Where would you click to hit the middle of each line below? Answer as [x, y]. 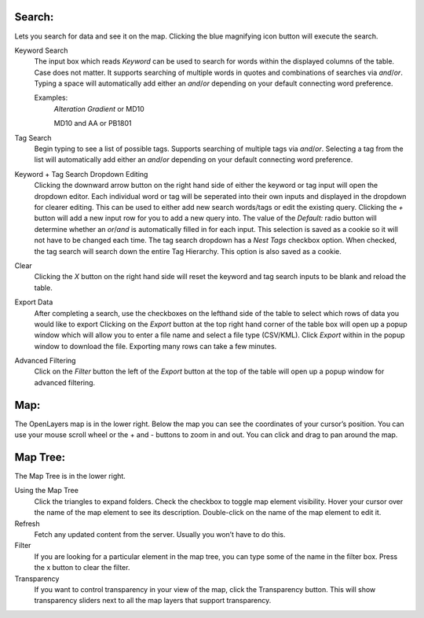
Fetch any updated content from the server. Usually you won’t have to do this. [160, 534]
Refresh [27, 524]
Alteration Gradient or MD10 [99, 109]
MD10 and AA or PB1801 [93, 123]
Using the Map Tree [46, 491]
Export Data [34, 302]
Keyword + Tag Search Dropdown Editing [81, 174]
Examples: [51, 97]
